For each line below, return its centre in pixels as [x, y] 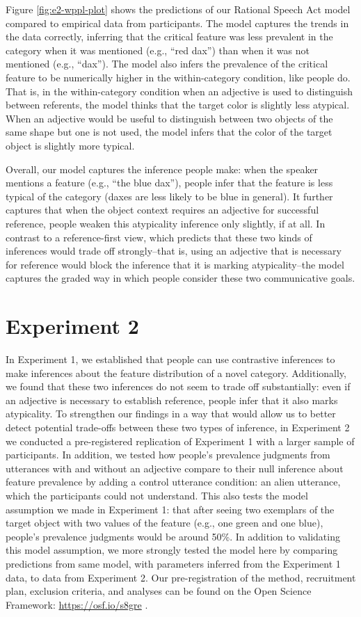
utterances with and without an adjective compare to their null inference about [175, 468]
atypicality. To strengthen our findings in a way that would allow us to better [171, 414]
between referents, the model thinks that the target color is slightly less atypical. [178, 105]
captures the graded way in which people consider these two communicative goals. [180, 278]
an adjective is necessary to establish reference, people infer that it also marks [172, 400]
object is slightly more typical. [70, 145]
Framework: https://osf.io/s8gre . [77, 604]
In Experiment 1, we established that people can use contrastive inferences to [170, 359]
